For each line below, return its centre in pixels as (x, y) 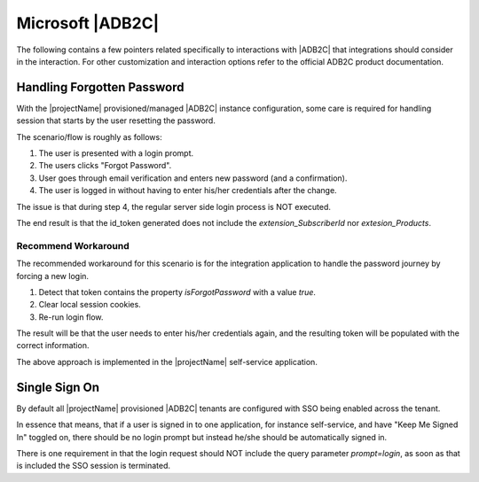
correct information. (53, 346)
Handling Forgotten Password (100, 87)
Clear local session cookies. (90, 305)
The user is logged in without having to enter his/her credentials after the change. (188, 190)
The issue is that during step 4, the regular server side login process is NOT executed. (174, 206)
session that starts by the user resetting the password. (116, 120)
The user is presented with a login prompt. (116, 153)
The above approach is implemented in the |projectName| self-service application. (167, 361)
